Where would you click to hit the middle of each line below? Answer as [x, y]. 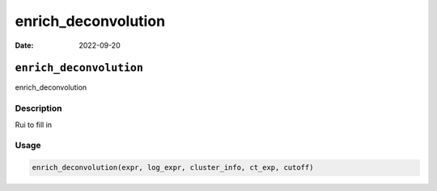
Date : [24, 45]
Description [38, 108]
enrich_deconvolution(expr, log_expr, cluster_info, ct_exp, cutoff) [173, 168]
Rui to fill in [34, 125]
